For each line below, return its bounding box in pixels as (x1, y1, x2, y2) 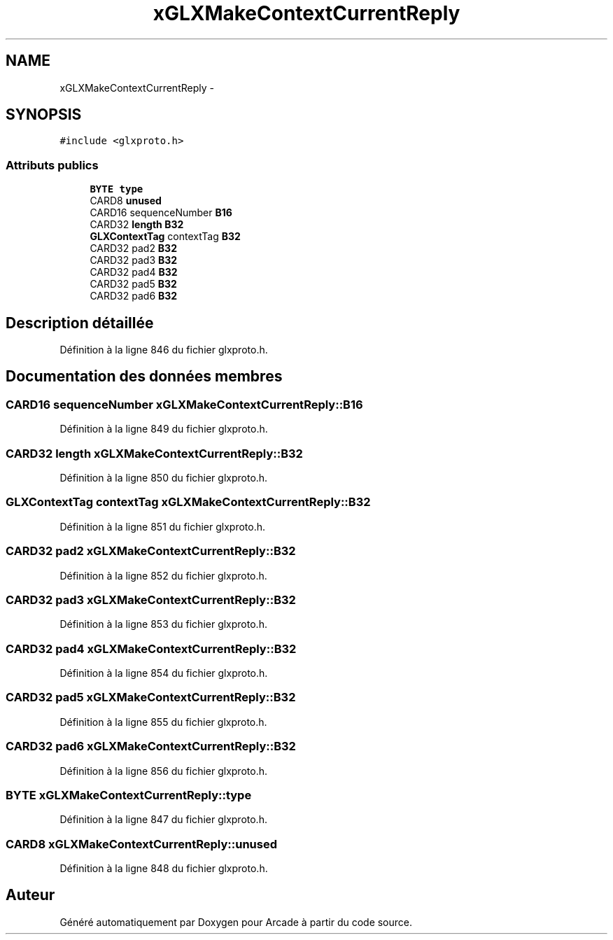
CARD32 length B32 (90, 218, 184, 231)
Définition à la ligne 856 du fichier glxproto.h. (59, 764, 267, 777)
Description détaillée (6, 314, 154, 332)
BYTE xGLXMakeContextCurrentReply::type (6, 787, 252, 802)
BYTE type (90, 183, 143, 195)
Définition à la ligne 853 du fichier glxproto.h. (59, 618, 267, 631)
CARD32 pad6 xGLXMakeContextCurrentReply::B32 (6, 739, 296, 754)
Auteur (6, 886, 55, 904)
